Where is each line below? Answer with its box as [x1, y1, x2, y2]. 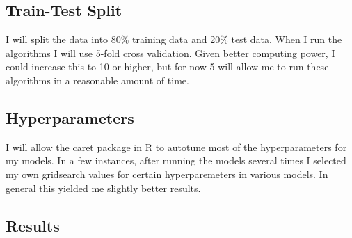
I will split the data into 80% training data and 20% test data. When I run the [6, 32, 342, 47]
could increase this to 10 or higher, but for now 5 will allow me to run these [6, 59, 329, 74]
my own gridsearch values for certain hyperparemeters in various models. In [6, 166, 328, 181]
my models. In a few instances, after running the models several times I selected [6, 153, 346, 168]
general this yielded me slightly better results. [6, 180, 201, 195]
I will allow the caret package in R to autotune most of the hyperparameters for [6, 139, 347, 154]
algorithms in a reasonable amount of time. [6, 72, 189, 87]
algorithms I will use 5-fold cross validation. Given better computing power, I [6, 45, 335, 60]
